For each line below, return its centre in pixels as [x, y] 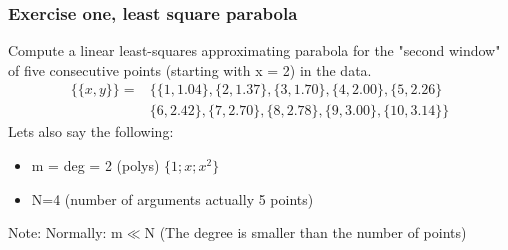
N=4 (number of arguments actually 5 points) [172, 198]
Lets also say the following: [91, 131]
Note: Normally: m [65, 232]
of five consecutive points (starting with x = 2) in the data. [190, 69]
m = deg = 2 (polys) [95, 165]
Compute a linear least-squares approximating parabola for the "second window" [254, 50]
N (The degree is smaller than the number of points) [305, 232]
